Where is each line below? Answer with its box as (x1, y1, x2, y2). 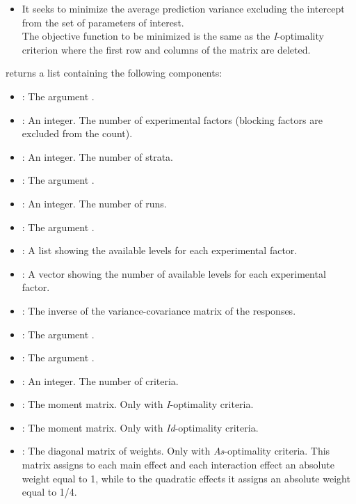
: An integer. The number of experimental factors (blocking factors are (22, 112, 323, 127)
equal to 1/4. (22, 485, 77, 499)
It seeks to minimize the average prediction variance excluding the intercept (22, 1, 345, 15)
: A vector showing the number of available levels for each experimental (22, 266, 326, 281)
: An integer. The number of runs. (22, 196, 167, 210)
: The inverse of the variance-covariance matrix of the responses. (22, 303, 296, 317)
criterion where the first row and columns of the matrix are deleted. (22, 42, 311, 56)
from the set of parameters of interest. (22, 15, 184, 29)
